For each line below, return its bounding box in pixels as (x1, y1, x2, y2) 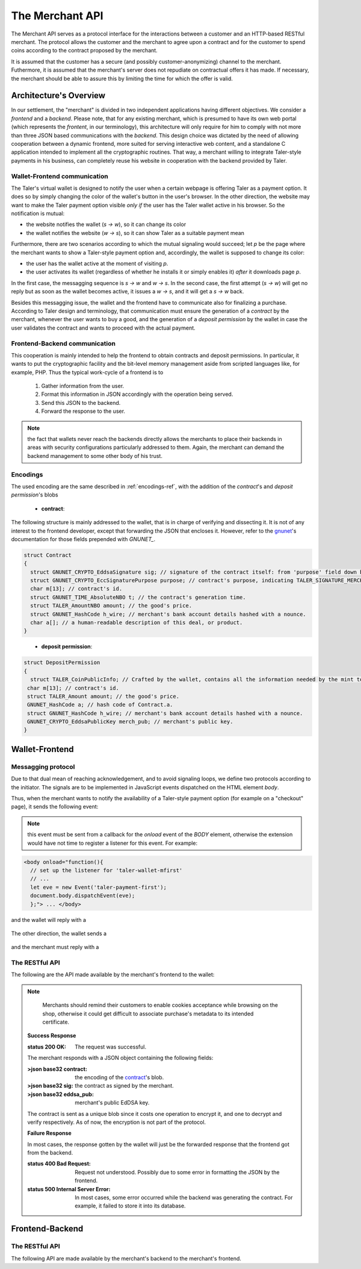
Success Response (27, 1032, 76, 1039)
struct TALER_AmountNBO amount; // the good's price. (30, 603, 193, 609)
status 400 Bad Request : (27, 1160, 91, 1167)
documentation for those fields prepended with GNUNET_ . (11, 535, 156, 542)
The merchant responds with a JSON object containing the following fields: (27, 1054, 214, 1062)
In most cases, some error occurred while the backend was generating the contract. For (75, 1194, 293, 1202)
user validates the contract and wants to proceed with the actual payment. (11, 324, 196, 331)
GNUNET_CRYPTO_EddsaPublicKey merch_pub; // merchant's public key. (27, 718, 233, 725)
